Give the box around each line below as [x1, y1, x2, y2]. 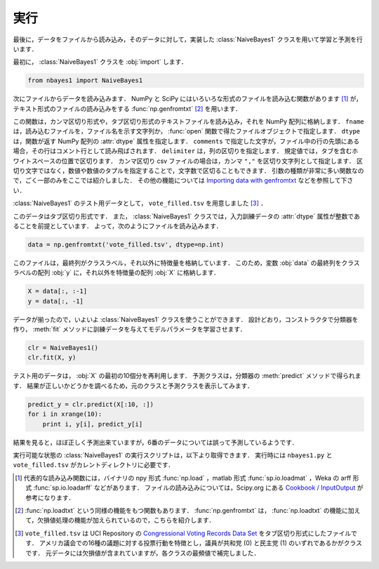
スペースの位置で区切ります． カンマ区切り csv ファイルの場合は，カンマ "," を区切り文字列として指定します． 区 [31, 157, 363, 165]
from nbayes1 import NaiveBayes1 [27, 77, 143, 84]
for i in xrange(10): [27, 410, 102, 418]
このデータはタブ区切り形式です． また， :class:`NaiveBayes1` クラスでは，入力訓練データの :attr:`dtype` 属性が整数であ [13, 211, 361, 221]
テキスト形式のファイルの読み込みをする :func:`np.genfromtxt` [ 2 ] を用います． [13, 104, 242, 112]
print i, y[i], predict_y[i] [42, 420, 143, 428]
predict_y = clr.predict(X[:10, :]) [27, 400, 154, 408]
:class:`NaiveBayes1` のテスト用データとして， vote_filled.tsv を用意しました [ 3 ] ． [13, 199, 267, 207]
